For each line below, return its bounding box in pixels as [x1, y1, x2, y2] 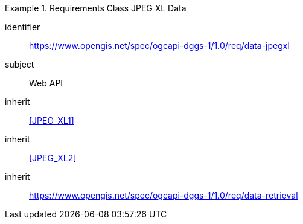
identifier [5, 22, 40, 32]
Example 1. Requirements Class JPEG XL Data [5, 3, 187, 13]
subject [5, 59, 34, 69]
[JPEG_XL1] [29, 115, 74, 126]
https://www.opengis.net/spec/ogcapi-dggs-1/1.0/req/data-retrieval [29, 190, 298, 200]
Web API [29, 78, 63, 88]
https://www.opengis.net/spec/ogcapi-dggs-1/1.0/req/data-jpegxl [29, 40, 290, 51]
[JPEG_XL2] [29, 153, 77, 163]
